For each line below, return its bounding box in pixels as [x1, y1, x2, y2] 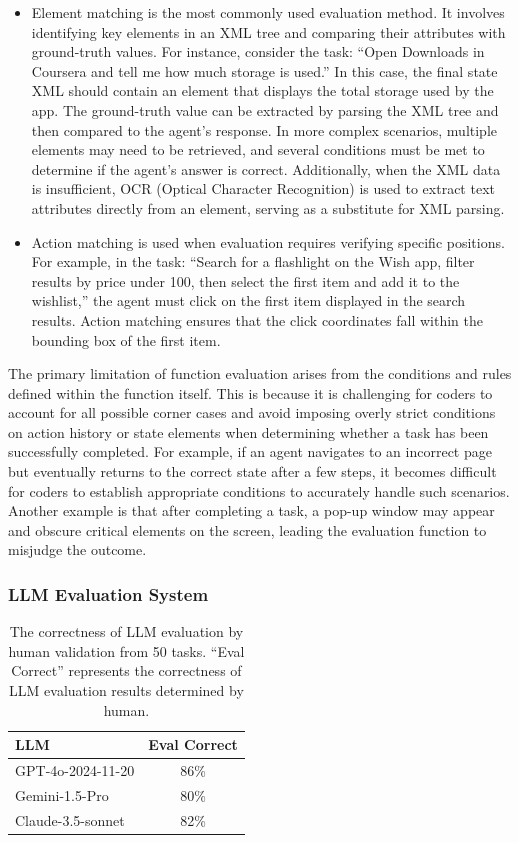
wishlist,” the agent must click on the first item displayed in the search [31, 290, 466, 311]
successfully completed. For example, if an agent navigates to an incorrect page [8, 441, 492, 462]
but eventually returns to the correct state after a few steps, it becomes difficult [8, 461, 497, 482]
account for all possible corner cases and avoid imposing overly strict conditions [8, 402, 496, 423]
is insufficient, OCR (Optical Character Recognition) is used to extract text [31, 178, 495, 199]
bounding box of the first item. [31, 329, 221, 350]
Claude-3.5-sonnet [15, 809, 125, 830]
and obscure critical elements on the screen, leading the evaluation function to [8, 519, 487, 540]
